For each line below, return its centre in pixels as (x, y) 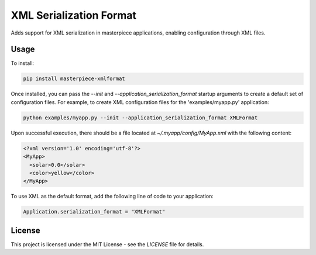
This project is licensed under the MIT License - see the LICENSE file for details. (107, 244)
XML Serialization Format (74, 15)
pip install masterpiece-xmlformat (74, 79)
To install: (23, 63)
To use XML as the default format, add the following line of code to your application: (112, 197)
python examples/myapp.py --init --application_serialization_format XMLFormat (140, 118)
